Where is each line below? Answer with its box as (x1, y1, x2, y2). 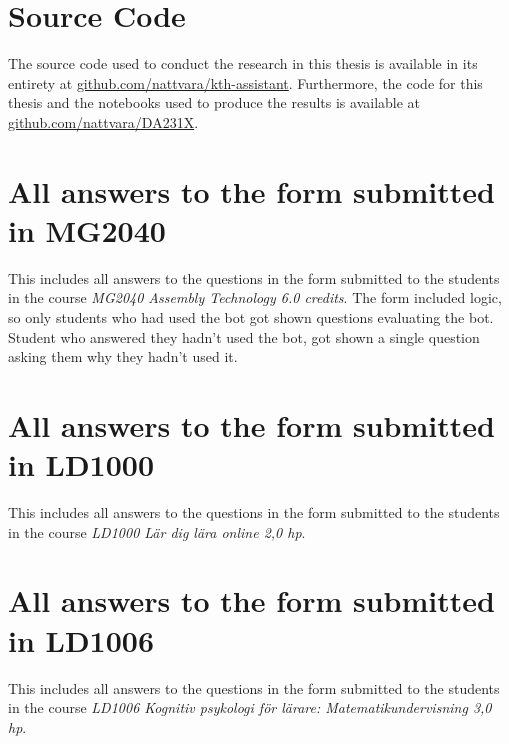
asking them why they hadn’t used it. (8, 346, 238, 367)
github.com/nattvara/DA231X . (8, 111, 199, 132)
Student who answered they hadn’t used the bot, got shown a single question (8, 326, 480, 347)
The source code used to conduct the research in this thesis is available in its (8, 53, 478, 74)
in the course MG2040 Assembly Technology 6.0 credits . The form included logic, (8, 287, 502, 308)
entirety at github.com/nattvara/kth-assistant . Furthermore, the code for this (8, 72, 483, 93)
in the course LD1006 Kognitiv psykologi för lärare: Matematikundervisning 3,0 (8, 697, 492, 718)
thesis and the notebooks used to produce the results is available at (8, 92, 421, 113)
